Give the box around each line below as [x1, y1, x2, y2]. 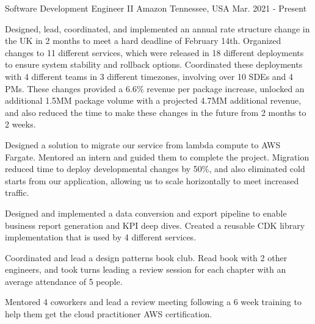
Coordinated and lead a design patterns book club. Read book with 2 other [5, 251, 288, 264]
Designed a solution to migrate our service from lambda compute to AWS [5, 138, 281, 151]
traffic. [5, 186, 29, 199]
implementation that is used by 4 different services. [5, 231, 197, 243]
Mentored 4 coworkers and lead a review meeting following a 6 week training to [5, 295, 302, 308]
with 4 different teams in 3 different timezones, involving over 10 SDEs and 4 [5, 70, 294, 82]
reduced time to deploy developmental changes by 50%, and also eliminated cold [5, 162, 305, 175]
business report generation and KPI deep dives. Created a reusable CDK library [5, 218, 305, 231]
